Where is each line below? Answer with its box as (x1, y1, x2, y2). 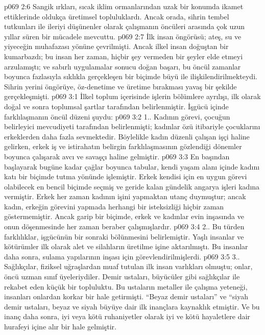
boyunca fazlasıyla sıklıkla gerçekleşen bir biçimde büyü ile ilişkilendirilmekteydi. (4, 71, 257, 82)
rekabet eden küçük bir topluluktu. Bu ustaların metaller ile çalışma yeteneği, (4, 281, 248, 292)
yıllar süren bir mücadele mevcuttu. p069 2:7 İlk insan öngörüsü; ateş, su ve (4, 31, 242, 41)
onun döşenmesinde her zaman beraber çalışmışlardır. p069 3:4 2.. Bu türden (4, 221, 245, 232)
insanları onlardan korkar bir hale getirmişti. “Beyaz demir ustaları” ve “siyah (4, 291, 249, 302)
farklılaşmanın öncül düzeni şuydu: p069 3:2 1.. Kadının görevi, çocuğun (4, 111, 230, 122)
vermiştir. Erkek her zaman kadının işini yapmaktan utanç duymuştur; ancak (4, 191, 246, 202)
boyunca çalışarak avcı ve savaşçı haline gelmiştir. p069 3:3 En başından (4, 151, 230, 161)
